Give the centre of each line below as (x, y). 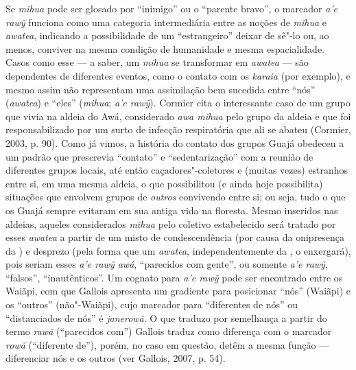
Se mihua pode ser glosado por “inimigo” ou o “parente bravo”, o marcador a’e (172, 8)
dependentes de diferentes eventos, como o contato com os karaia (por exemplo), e (178, 75)
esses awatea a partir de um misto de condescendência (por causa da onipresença (175, 237)
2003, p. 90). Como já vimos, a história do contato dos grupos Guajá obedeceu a (175, 142)
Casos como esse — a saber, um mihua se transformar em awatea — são (157, 62)
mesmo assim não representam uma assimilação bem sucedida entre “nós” (161, 89)
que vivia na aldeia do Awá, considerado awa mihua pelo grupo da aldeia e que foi (178, 116)
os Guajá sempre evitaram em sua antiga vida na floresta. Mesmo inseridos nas (172, 210)
